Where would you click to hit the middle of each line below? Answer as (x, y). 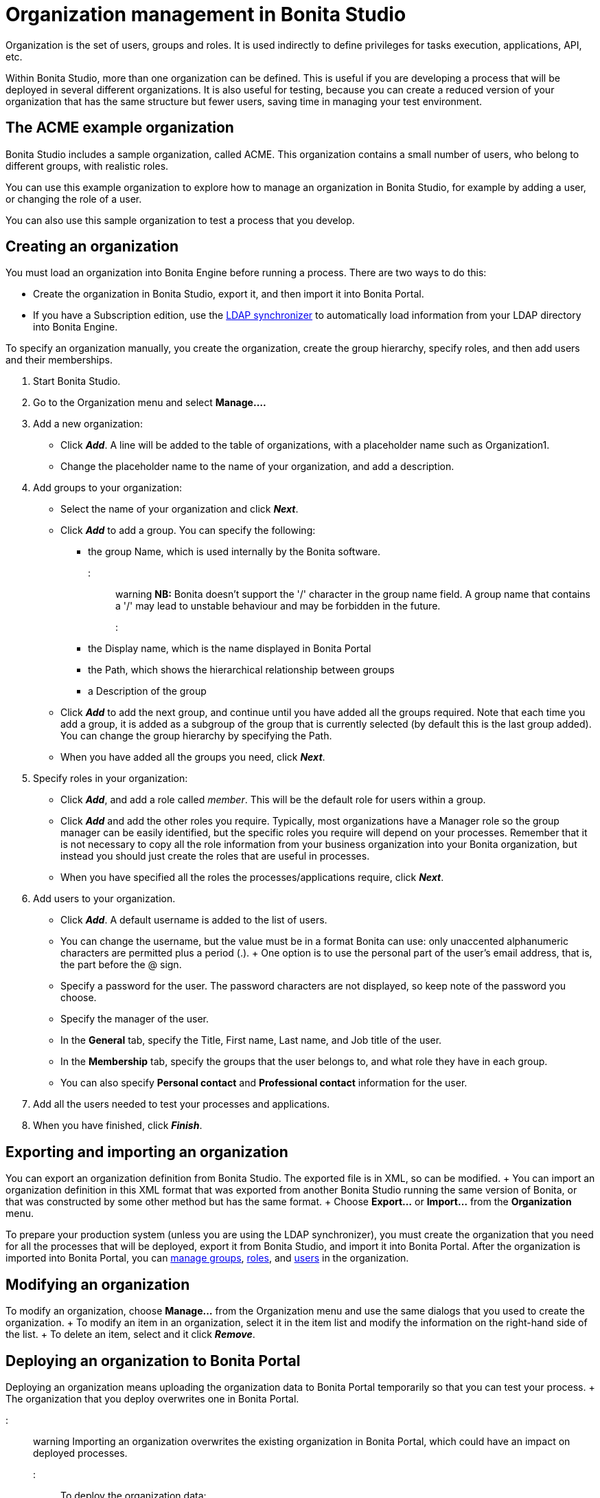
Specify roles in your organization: (111, 779)
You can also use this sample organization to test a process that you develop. (180, 220)
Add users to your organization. (104, 899)
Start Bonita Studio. (77, 381)
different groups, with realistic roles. (87, 166)
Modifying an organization (98, 1284)
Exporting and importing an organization (147, 1152)
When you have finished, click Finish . (118, 1126)
